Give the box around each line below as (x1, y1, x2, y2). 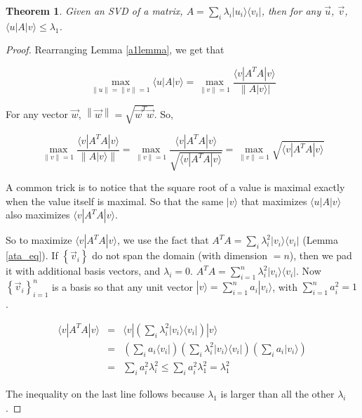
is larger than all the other (220, 386, 335, 401)
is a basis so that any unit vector (52, 279, 194, 294)
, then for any (261, 4, 321, 18)
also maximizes (6, 207, 70, 222)
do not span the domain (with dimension (92, 248, 268, 263)
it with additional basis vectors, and (6, 263, 161, 278)
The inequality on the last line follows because (6, 386, 205, 401)
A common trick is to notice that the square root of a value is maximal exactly (6, 179, 345, 194)
